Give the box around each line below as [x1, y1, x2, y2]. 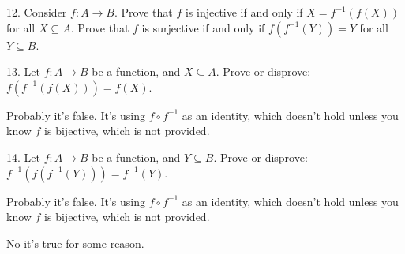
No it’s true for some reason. [6, 234, 144, 251]
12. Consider [6, 4, 67, 20]
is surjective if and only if [141, 19, 265, 35]
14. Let [6, 148, 40, 165]
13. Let [6, 63, 40, 80]
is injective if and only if [185, 4, 303, 20]
